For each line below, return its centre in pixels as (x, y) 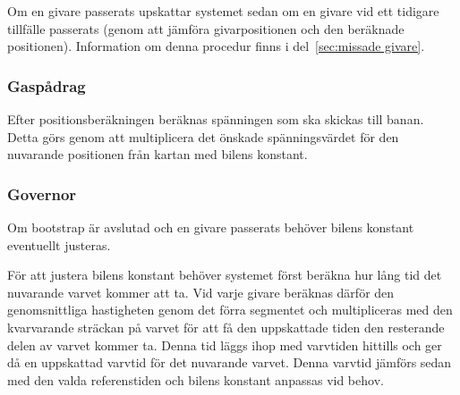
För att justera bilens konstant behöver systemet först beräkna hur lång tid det (225, 275)
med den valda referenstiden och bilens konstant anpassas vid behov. (196, 379)
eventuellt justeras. (59, 244)
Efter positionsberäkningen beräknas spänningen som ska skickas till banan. (216, 119)
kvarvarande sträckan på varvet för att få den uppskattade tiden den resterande (226, 327)
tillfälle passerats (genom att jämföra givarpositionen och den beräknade (206, 28)
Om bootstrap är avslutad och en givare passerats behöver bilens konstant (211, 227)
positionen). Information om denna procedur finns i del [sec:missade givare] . (216, 46)
